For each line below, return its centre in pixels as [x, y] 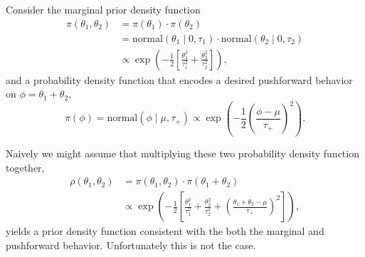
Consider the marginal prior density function [103, 9]
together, [25, 167]
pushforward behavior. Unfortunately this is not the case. [131, 245]
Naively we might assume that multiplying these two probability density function [182, 153]
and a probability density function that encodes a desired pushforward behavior [179, 79]
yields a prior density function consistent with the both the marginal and [165, 231]
